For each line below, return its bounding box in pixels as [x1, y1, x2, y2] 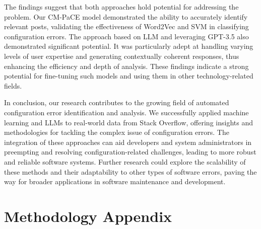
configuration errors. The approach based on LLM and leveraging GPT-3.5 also [4, 31, 249, 41]
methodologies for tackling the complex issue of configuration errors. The [4, 127, 229, 137]
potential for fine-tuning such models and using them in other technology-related [4, 70, 253, 81]
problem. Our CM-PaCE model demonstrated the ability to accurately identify [4, 11, 248, 22]
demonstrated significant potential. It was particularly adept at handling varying [4, 41, 253, 51]
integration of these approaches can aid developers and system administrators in [4, 136, 252, 147]
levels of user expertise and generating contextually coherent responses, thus [4, 50, 239, 61]
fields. [4, 80, 22, 91]
